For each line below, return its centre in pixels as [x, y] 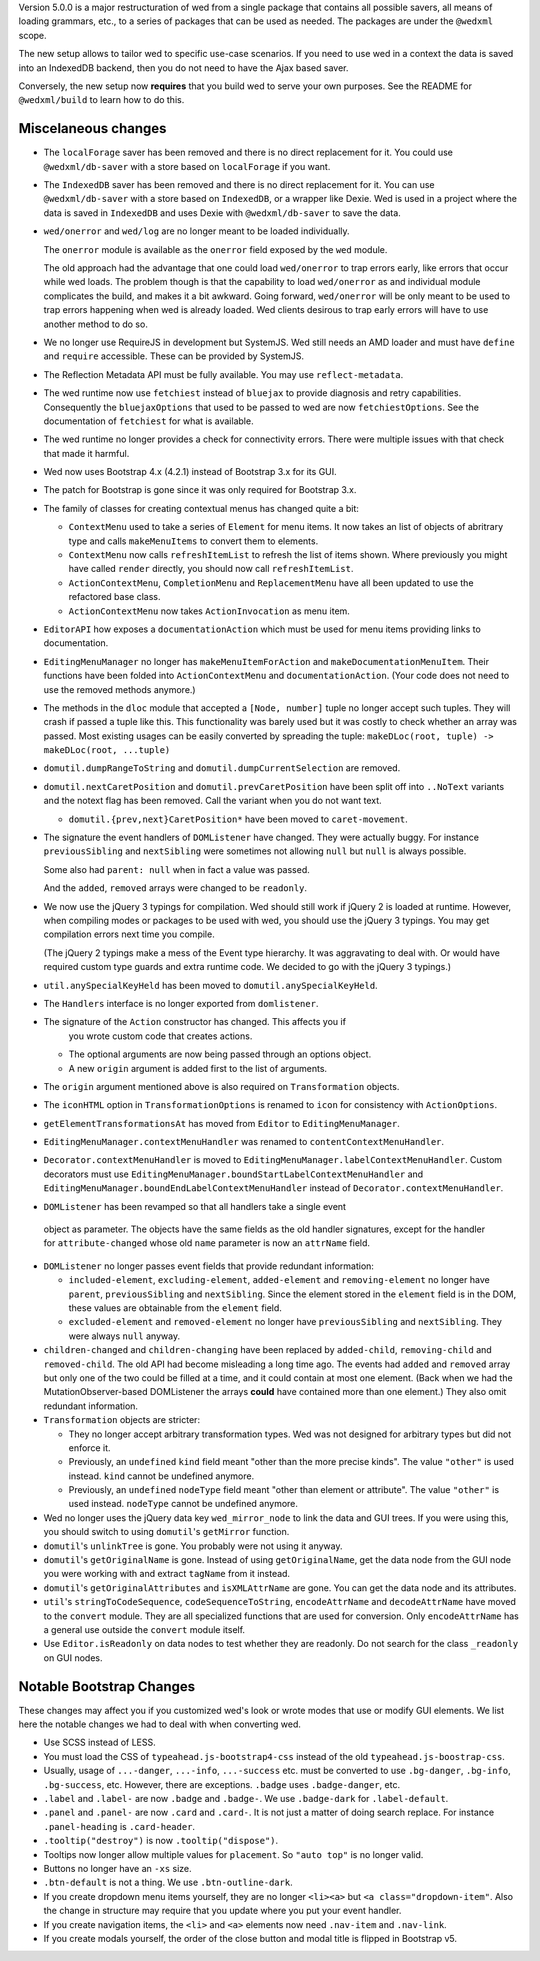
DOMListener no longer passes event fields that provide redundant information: [209, 1266]
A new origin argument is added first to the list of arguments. [198, 1068]
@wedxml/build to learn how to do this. [101, 100]
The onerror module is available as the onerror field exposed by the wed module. [215, 249]
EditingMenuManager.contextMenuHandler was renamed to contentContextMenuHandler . [244, 1142]
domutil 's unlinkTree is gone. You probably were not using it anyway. [193, 1546]
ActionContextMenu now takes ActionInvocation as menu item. [209, 611]
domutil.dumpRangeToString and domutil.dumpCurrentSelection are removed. [222, 768]
